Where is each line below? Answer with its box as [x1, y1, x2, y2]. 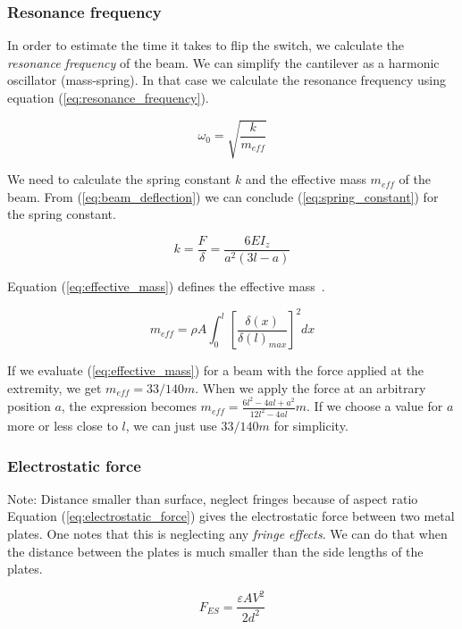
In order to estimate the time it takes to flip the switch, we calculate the [7, 36, 404, 55]
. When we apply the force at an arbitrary [195, 378, 426, 397]
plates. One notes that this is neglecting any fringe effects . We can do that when [7, 524, 448, 543]
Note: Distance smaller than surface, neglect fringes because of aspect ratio [7, 489, 418, 507]
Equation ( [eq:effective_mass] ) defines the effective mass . [7, 276, 325, 295]
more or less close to [7, 416, 118, 435]
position [7, 397, 51, 415]
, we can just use [125, 416, 217, 435]
